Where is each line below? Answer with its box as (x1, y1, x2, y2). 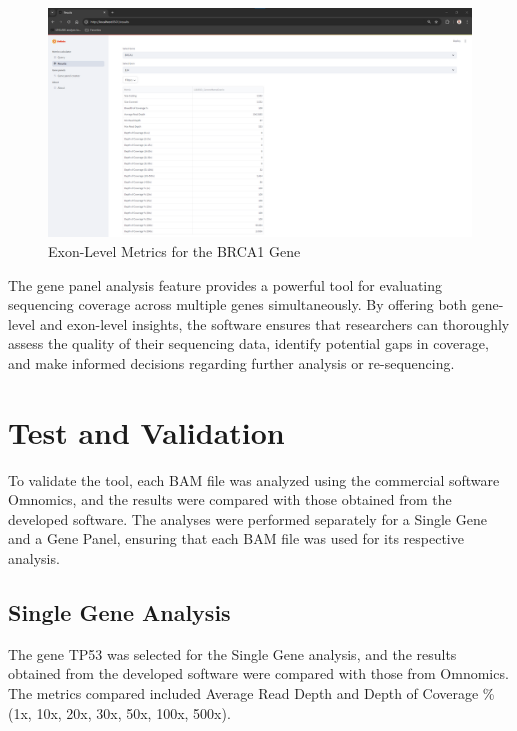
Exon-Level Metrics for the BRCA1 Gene (48, 240, 301, 261)
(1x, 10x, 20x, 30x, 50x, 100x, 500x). (8, 702, 231, 723)
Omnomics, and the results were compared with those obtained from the (8, 489, 452, 510)
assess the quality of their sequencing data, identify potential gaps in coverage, (8, 333, 489, 354)
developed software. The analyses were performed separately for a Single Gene (8, 508, 487, 529)
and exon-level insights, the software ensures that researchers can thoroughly (39, 313, 510, 334)
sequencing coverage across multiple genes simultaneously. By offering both (8, 294, 467, 315)
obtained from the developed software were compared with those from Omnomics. (8, 663, 509, 684)
